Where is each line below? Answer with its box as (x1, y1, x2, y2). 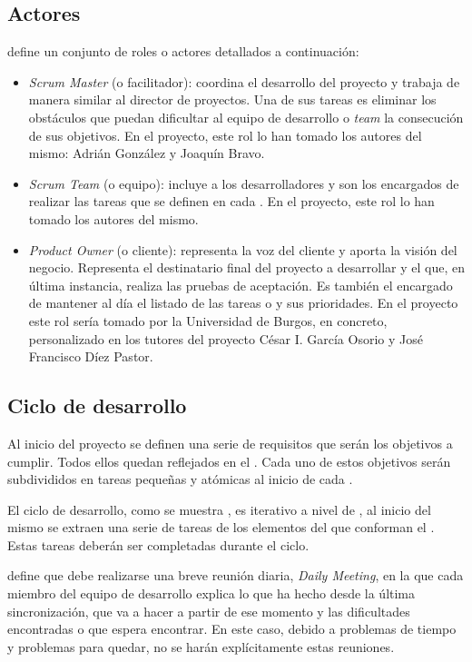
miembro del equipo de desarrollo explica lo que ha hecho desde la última (7, 584, 416, 603)
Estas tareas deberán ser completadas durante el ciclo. (7, 535, 310, 554)
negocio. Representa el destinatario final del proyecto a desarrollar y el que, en (28, 258, 465, 277)
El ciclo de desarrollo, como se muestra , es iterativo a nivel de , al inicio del (7, 499, 431, 519)
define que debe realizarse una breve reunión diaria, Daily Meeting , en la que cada (7, 566, 464, 585)
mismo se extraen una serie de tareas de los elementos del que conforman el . (7, 518, 435, 537)
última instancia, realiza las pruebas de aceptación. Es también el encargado (28, 275, 453, 294)
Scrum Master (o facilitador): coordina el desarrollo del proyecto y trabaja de (28, 72, 460, 91)
